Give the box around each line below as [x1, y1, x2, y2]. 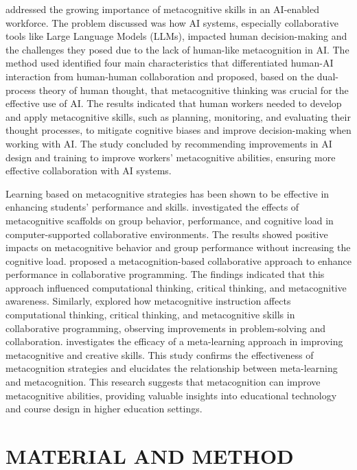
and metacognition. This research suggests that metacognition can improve [5, 375, 321, 389]
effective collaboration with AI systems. [5, 163, 172, 178]
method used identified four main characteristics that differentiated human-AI [5, 56, 334, 70]
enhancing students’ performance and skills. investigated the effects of [5, 200, 299, 214]
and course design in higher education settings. [5, 401, 203, 416]
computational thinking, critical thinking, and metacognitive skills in [5, 307, 295, 322]
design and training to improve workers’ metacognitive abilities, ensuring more [5, 150, 336, 164]
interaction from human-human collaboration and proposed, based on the [5, 69, 314, 83]
